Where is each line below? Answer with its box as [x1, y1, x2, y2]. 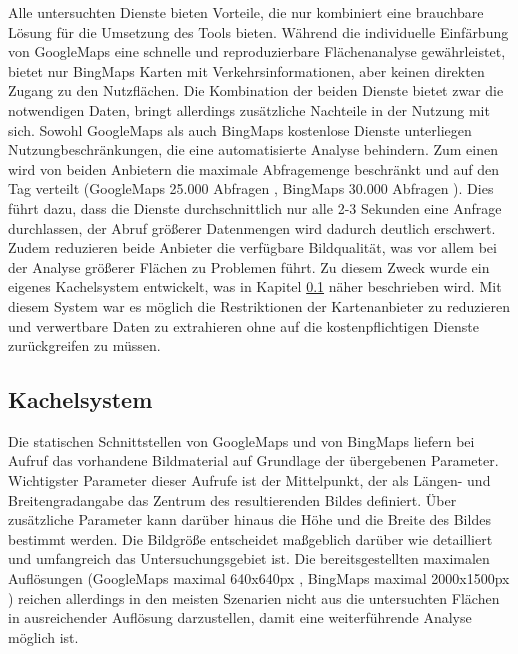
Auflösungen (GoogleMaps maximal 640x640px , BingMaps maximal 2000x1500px [8, 568, 510, 589]
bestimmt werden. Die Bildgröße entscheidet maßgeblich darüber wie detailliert [8, 528, 493, 549]
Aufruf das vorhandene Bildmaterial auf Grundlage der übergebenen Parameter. [8, 450, 499, 471]
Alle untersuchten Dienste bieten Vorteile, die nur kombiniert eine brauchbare [8, 2, 484, 22]
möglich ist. [8, 626, 79, 647]
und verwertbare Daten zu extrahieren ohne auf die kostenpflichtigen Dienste [8, 315, 479, 336]
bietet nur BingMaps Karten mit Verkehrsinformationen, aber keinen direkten [8, 60, 485, 81]
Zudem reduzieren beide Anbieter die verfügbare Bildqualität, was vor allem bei [8, 237, 497, 258]
